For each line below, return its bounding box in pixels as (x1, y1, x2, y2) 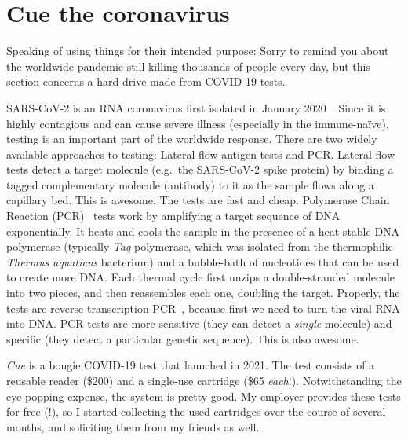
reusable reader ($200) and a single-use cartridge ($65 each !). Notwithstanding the (6, 372, 402, 388)
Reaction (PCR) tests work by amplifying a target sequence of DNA (6, 207, 341, 224)
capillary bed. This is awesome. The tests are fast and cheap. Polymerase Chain (6, 192, 390, 208)
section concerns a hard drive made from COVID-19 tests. (6, 73, 286, 90)
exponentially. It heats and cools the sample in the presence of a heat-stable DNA (6, 222, 400, 239)
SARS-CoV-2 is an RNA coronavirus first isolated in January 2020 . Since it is (6, 99, 386, 115)
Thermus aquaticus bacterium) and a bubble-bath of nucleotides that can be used (6, 253, 399, 269)
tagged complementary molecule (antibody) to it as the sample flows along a (6, 176, 374, 192)
